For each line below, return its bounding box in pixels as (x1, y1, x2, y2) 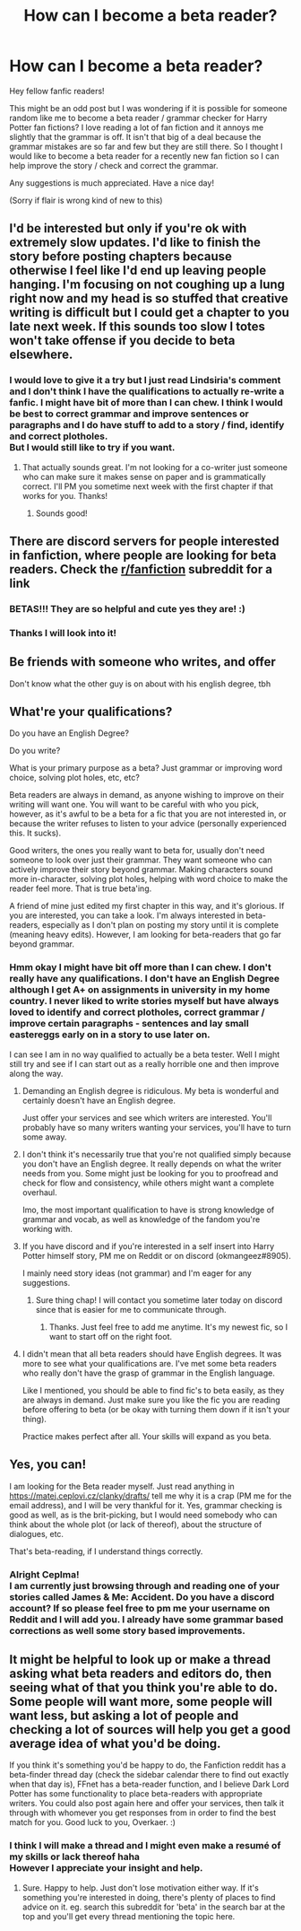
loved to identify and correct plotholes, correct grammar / (9, 1006, 266, 1018)
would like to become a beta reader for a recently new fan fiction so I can (9, 150, 279, 162)
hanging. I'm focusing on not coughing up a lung (9, 277, 285, 293)
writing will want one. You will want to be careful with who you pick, (9, 799, 260, 810)
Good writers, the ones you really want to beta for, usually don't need (9, 845, 265, 856)
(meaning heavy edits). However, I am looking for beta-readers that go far (9, 930, 282, 940)
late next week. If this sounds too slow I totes (9, 319, 266, 335)
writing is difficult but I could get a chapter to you (9, 305, 289, 320)
